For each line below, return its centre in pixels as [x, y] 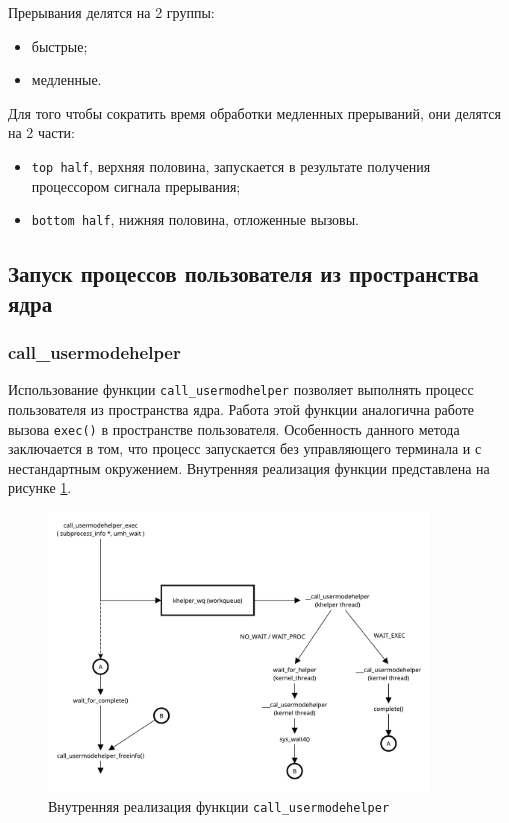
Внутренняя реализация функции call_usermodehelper [219, 805]
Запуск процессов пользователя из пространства [243, 273]
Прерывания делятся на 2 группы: [111, 12]
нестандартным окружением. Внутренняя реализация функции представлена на [249, 467]
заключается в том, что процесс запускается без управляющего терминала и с [245, 448]
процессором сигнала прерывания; [136, 185]
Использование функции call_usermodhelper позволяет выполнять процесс [241, 389]
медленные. [66, 79]
